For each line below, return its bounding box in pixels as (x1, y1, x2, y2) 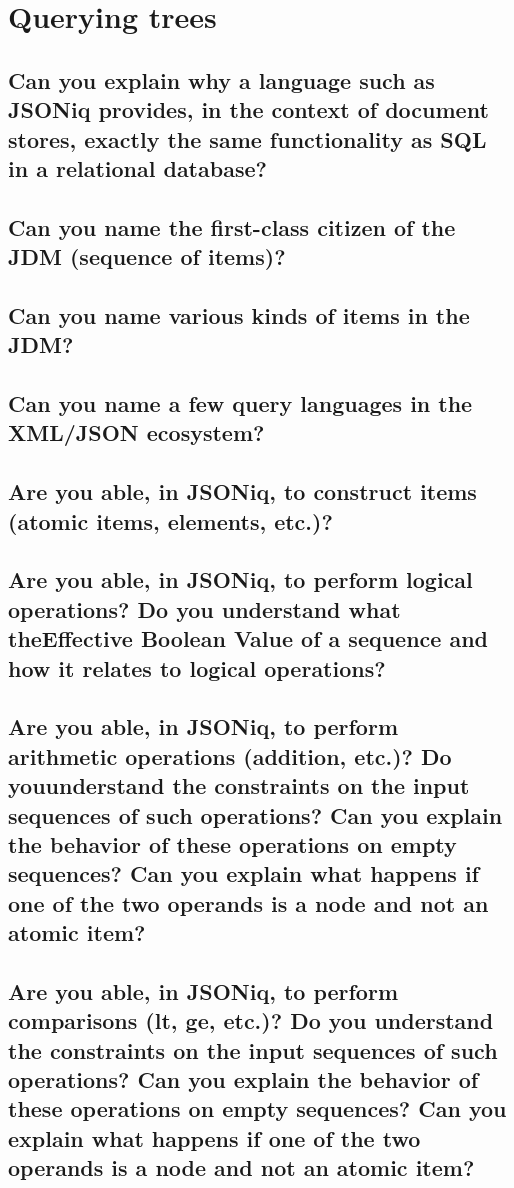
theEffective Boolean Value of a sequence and (8, 623, 489, 654)
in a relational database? (8, 152, 267, 183)
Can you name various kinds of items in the (8, 299, 470, 330)
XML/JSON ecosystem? (8, 417, 265, 448)
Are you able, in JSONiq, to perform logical (8, 564, 473, 595)
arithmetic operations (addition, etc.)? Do (8, 740, 452, 771)
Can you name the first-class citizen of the (8, 211, 456, 242)
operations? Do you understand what (8, 593, 401, 624)
